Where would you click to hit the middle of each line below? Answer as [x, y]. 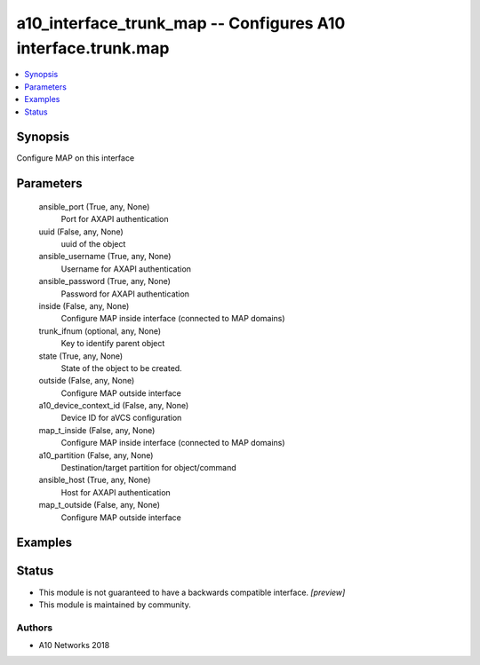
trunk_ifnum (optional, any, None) [100, 331]
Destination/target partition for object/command [148, 468]
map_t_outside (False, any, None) [99, 505]
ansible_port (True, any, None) [94, 206]
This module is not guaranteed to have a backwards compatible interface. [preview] [192, 592]
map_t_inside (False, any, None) [97, 430]
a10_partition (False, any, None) [96, 455]
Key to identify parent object [113, 344]
